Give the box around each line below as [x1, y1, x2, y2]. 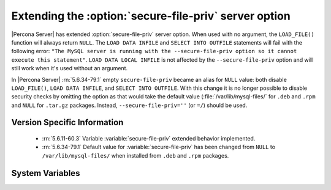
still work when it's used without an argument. [11, 65, 128, 72]
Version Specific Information [11, 117, 124, 128]
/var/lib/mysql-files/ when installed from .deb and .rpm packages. [42, 152, 229, 159]
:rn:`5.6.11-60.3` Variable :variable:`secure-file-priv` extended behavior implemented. [42, 135, 256, 142]
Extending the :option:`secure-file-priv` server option [11, 9, 291, 23]
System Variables [11, 168, 80, 178]
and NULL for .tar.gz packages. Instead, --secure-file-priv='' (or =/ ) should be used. [11, 101, 248, 109]
